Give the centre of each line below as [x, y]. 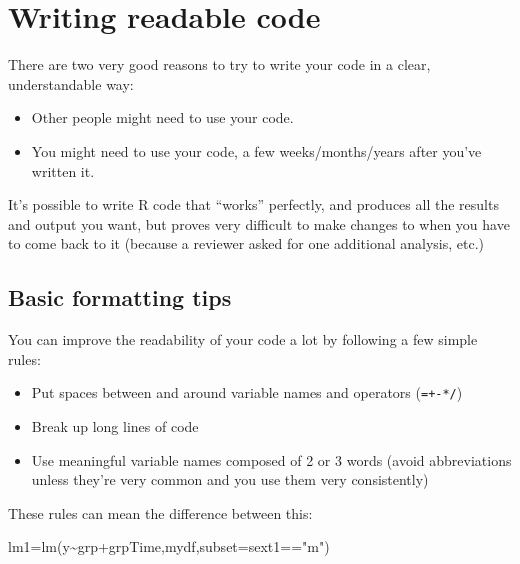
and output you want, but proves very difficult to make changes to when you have [259, 223]
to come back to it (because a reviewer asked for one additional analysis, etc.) [246, 243]
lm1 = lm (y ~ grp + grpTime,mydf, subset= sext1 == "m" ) [169, 546]
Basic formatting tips [120, 297]
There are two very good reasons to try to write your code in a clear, [219, 64]
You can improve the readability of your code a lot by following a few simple [243, 339]
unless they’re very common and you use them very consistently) [230, 479]
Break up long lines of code [115, 425]
